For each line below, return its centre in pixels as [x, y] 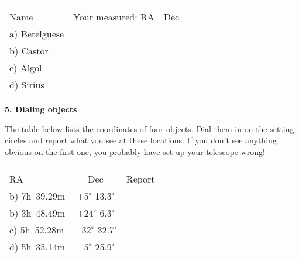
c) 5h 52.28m [37, 230]
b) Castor [29, 51]
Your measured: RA [114, 17]
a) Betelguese [37, 34]
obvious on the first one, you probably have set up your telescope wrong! [135, 151]
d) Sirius [27, 85]
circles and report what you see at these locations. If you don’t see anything [141, 140]
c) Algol [26, 68]
